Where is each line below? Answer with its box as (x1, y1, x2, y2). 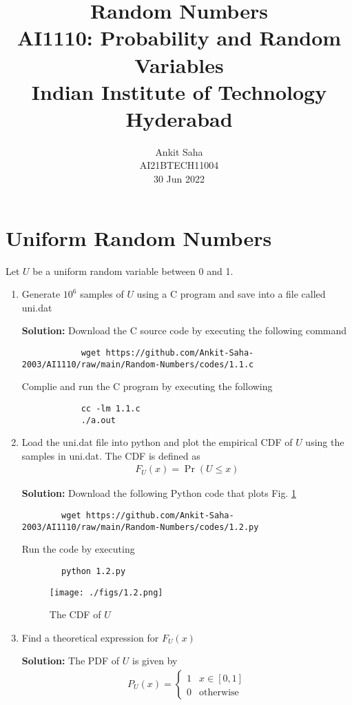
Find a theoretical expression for (21, 630, 159, 644)
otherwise (199, 688, 239, 698)
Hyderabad (125, 104, 233, 132)
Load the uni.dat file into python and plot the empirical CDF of (21, 435, 293, 449)
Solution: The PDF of (21, 653, 120, 668)
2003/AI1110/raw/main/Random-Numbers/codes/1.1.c (21, 359, 254, 369)
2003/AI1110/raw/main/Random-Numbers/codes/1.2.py (21, 522, 259, 532)
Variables (134, 50, 224, 79)
